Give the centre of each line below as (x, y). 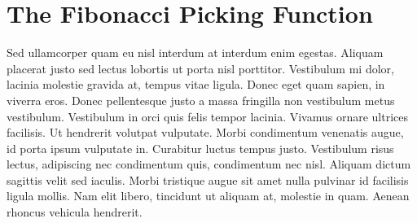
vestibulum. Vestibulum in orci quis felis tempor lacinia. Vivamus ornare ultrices (208, 116)
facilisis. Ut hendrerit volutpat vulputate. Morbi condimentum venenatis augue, (205, 132)
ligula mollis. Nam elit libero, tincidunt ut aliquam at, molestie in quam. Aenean (208, 196)
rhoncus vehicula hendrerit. (75, 212)
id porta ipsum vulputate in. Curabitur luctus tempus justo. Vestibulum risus (200, 148)
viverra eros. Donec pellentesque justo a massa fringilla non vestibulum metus (201, 100)
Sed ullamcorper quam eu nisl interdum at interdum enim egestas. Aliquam (195, 52)
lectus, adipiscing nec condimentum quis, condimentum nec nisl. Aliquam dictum (209, 164)
